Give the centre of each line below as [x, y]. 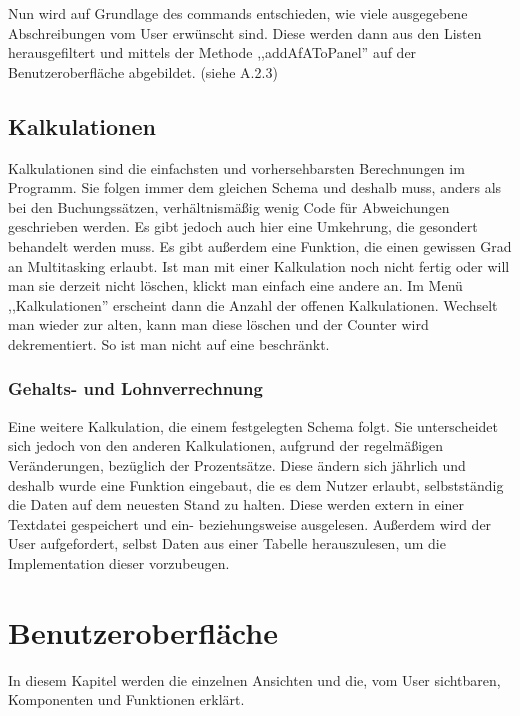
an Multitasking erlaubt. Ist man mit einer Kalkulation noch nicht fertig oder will [259, 265]
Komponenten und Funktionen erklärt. [126, 699]
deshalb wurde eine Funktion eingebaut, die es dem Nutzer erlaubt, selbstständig [256, 484]
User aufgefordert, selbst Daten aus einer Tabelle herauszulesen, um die [227, 543]
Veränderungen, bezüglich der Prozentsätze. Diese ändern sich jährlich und [237, 464]
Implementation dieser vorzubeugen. [119, 562]
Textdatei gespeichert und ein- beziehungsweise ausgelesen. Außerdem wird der [250, 523]
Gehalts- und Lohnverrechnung [135, 388]
